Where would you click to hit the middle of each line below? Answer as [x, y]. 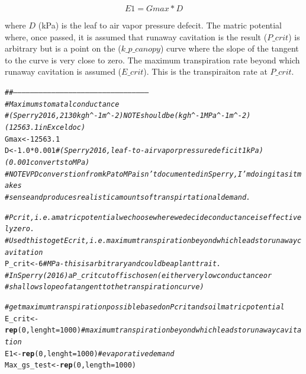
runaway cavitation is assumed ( [63, 71]
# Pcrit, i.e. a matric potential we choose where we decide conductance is [134, 217]
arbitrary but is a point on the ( [63, 48]
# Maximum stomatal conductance [62, 104]
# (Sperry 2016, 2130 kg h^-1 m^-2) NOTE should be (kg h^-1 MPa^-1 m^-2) [128, 116]
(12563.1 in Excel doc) [45, 127]
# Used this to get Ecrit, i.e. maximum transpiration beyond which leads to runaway [151, 240]
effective [282, 217]
